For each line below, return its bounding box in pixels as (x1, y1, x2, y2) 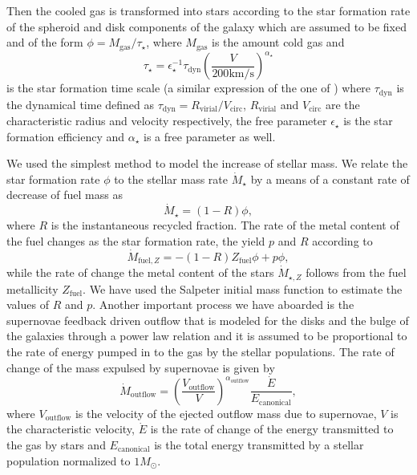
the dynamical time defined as (6, 95, 155, 112)
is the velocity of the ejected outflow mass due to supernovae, (75, 404, 377, 421)
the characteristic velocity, (6, 420, 135, 437)
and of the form (6, 34, 83, 51)
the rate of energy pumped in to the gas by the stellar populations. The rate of (6, 343, 395, 359)
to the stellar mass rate (114, 170, 229, 187)
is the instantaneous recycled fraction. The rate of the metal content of (51, 217, 399, 233)
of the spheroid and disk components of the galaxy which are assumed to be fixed (6, 18, 407, 35)
